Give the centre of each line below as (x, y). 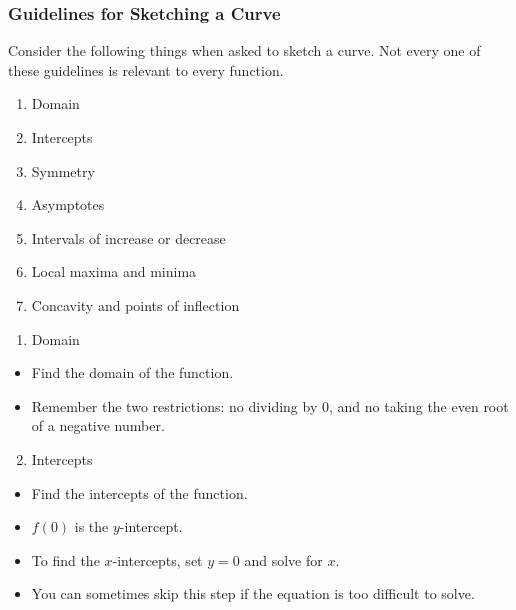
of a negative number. (98, 425)
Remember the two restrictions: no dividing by (174, 405)
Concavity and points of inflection (135, 304)
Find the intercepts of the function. (139, 492)
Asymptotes (68, 204)
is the (91, 526)
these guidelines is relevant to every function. (146, 69)
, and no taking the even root (418, 405)
